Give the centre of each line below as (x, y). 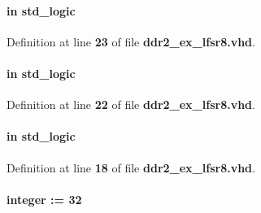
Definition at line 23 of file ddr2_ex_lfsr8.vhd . (131, 41)
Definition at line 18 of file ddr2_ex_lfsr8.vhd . (131, 167)
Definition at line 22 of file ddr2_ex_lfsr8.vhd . (131, 104)
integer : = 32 (44, 199)
